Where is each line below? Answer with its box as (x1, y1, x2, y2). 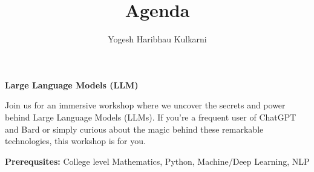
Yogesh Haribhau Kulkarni (108, 33, 207, 45)
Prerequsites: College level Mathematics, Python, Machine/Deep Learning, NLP (5, 154, 310, 167)
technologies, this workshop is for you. (5, 134, 146, 147)
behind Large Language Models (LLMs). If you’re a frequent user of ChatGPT (5, 110, 296, 123)
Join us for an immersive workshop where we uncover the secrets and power (5, 99, 286, 111)
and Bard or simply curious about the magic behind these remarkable (5, 122, 264, 135)
